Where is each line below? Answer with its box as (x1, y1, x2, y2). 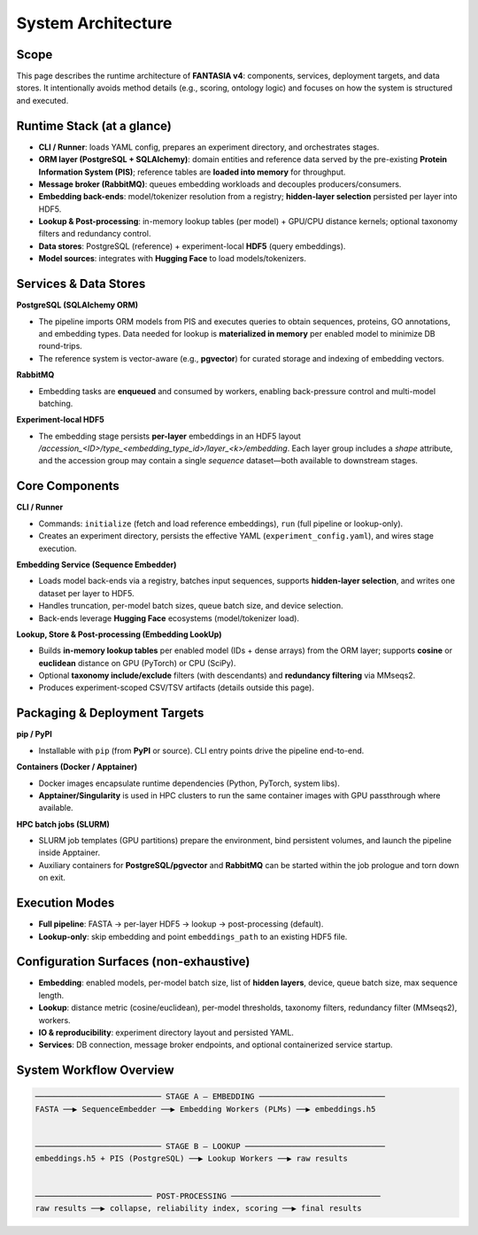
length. (38, 990, 65, 1000)
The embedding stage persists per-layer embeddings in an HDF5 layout (38, 431, 301, 441)
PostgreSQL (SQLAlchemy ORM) (16, 299, 139, 310)
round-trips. (38, 341, 83, 352)
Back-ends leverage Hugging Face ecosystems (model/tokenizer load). (38, 612, 300, 624)
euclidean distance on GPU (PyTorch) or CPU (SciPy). (38, 657, 236, 668)
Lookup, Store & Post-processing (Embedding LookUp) (16, 629, 222, 640)
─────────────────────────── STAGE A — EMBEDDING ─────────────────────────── (35, 1091, 385, 1102)
